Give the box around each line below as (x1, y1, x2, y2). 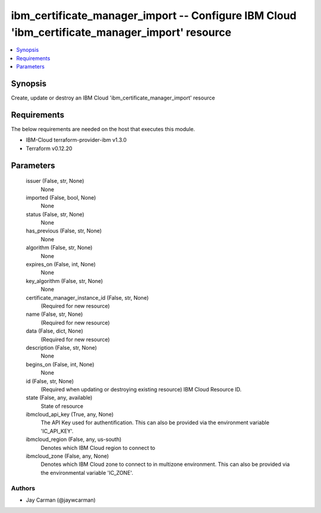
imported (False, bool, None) (26, 194, 96, 201)
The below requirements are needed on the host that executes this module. (11, 125, 196, 132)
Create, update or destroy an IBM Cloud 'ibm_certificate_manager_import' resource (11, 94, 215, 101)
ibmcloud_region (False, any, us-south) (26, 436, 122, 443)
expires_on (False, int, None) (26, 261, 96, 268)
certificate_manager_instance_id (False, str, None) (26, 294, 149, 301)
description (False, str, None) (26, 344, 97, 351)
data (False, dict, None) (26, 328, 83, 335)
